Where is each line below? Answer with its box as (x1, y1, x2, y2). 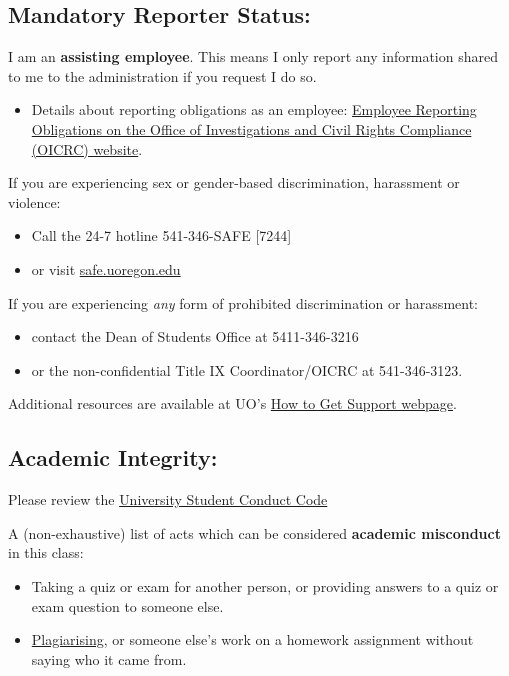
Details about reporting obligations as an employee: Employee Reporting (31, 99, 477, 120)
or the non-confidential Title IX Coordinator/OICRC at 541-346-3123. (31, 359, 463, 380)
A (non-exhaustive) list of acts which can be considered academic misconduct (8, 522, 501, 543)
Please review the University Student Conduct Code (8, 489, 328, 510)
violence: (8, 191, 61, 212)
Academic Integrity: (8, 442, 218, 473)
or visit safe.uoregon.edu (31, 258, 181, 279)
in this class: (8, 542, 84, 563)
